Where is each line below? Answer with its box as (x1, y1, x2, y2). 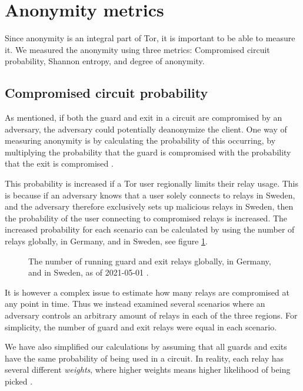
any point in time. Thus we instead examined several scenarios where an (5, 297, 265, 310)
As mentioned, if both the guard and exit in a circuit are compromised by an (5, 111, 282, 124)
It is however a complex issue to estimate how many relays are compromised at (5, 286, 289, 298)
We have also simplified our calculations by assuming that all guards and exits (5, 340, 287, 353)
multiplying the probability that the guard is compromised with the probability (5, 145, 291, 158)
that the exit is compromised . (5, 157, 114, 170)
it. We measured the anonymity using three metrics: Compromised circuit (5, 43, 270, 55)
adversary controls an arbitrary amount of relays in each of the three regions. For (5, 309, 298, 322)
